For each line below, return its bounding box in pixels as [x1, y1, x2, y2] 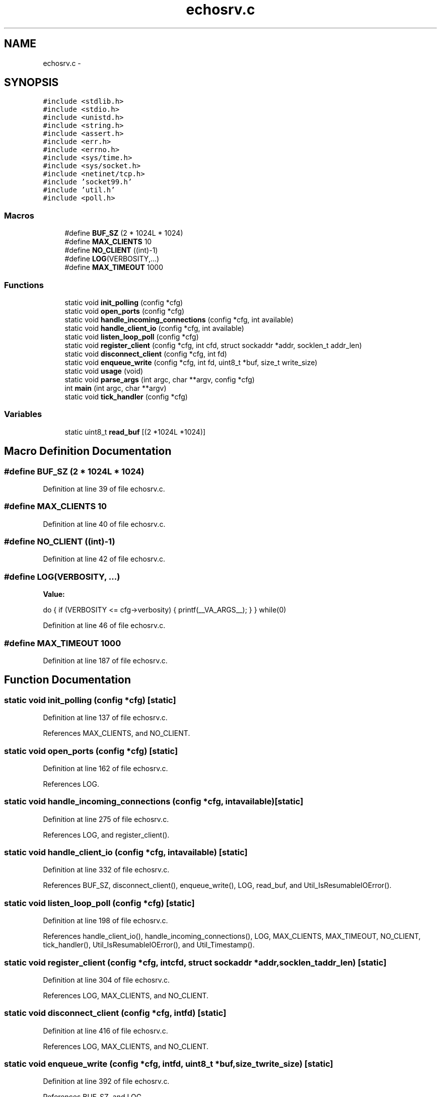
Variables [4, 409, 42, 420]
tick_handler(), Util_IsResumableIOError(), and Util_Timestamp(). [43, 940, 255, 949]
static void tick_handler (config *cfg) [64, 392, 188, 401]
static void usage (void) [64, 366, 143, 375]
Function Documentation [4, 673, 131, 687]
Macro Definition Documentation [4, 445, 172, 458]
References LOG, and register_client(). [43, 830, 170, 839]
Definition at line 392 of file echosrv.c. [43, 1077, 170, 1086]
